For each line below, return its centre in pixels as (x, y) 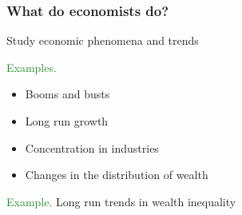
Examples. (32, 67)
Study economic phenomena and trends (103, 40)
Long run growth (67, 121)
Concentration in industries (92, 147)
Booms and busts (67, 94)
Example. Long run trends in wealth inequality (121, 201)
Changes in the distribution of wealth (117, 175)
